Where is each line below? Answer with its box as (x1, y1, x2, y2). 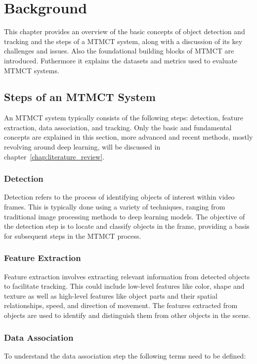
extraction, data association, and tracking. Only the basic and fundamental (4, 122, 232, 132)
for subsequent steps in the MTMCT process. (4, 230, 141, 241)
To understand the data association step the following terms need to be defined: (4, 350, 246, 361)
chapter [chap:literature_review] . (4, 151, 105, 161)
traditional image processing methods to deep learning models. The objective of (4, 211, 245, 221)
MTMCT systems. (4, 65, 59, 75)
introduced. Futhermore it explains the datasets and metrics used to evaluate (4, 55, 238, 65)
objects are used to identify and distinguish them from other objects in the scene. (4, 310, 251, 320)
